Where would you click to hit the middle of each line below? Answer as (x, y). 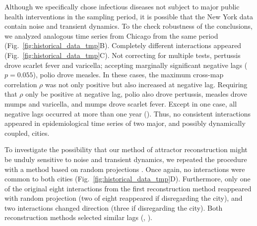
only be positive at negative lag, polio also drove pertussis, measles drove (136, 94)
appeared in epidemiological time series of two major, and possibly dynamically (125, 123)
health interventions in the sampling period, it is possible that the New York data (129, 16)
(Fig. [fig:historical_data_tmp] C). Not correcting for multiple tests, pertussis (123, 55)
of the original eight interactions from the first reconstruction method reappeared (128, 188)
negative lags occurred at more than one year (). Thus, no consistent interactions (128, 113)
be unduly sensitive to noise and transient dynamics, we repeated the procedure (126, 159)
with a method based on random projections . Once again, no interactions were (125, 169)
